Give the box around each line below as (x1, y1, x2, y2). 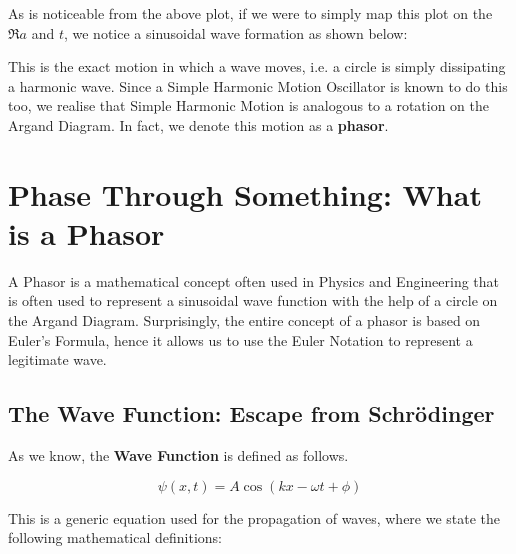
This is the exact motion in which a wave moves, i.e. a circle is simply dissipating (8, 56, 506, 77)
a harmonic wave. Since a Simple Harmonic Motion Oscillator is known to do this (8, 75, 508, 96)
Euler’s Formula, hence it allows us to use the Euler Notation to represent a (8, 329, 473, 350)
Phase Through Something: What (8, 173, 482, 214)
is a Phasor (8, 212, 165, 253)
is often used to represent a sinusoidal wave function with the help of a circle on (8, 290, 498, 311)
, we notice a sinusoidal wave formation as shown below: (63, 22, 408, 43)
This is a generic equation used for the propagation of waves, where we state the (8, 507, 501, 528)
